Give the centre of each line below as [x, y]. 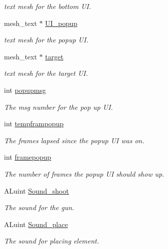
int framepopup [28, 157]
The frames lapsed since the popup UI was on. [74, 140]
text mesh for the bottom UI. [48, 6]
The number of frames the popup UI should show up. [84, 173]
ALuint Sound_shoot [37, 190]
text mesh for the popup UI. [46, 40]
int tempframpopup [34, 124]
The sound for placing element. [52, 241]
